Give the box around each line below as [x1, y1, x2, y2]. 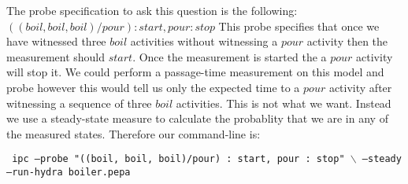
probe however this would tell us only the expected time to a [6, 79, 300, 95]
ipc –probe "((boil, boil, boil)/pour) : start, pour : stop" [12, 153, 345, 165]
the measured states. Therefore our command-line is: [6, 125, 261, 142]
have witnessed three [6, 33, 106, 50]
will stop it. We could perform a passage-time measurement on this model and [6, 64, 384, 80]
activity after [328, 79, 392, 95]
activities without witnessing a [130, 33, 278, 50]
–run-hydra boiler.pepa [6, 167, 131, 178]
